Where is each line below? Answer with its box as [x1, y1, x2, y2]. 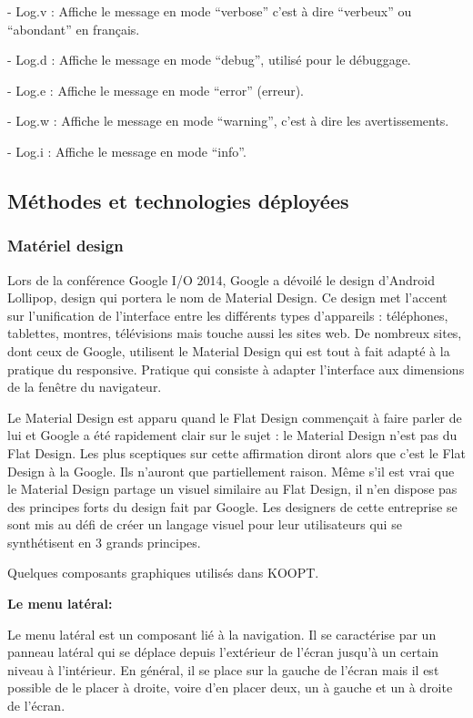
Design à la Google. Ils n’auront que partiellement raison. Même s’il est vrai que [7, 461, 455, 480]
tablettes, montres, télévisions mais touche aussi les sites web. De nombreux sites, [7, 323, 462, 343]
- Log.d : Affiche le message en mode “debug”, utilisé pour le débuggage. [7, 50, 411, 69]
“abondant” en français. [7, 19, 140, 38]
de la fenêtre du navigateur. [7, 377, 162, 396]
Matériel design [7, 234, 124, 257]
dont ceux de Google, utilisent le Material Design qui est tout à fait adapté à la [7, 341, 450, 360]
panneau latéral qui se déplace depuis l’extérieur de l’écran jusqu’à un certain [7, 642, 439, 662]
